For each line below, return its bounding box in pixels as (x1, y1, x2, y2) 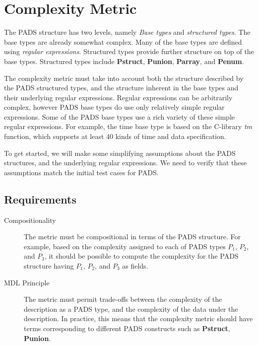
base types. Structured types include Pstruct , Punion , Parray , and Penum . (4, 56, 244, 66)
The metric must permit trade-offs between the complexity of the (24, 294, 222, 304)
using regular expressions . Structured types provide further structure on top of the (4, 46, 254, 57)
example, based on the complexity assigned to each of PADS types (24, 241, 226, 251)
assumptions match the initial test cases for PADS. (4, 167, 159, 177)
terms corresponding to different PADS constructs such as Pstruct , (24, 323, 230, 333)
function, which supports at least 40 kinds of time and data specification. (4, 131, 226, 141)
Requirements (4, 191, 76, 207)
